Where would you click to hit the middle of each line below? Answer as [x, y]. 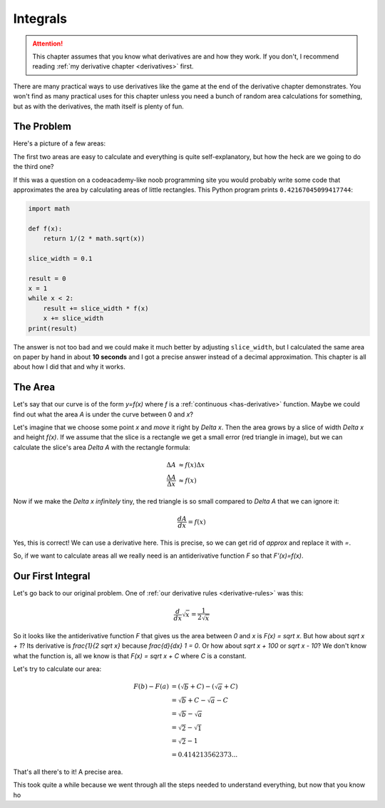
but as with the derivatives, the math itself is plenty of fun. [99, 106]
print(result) [53, 328]
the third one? [34, 167]
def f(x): [45, 229]
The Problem [42, 127]
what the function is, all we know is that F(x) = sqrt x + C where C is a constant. [130, 655]
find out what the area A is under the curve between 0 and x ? [103, 414]
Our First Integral [52, 577]
